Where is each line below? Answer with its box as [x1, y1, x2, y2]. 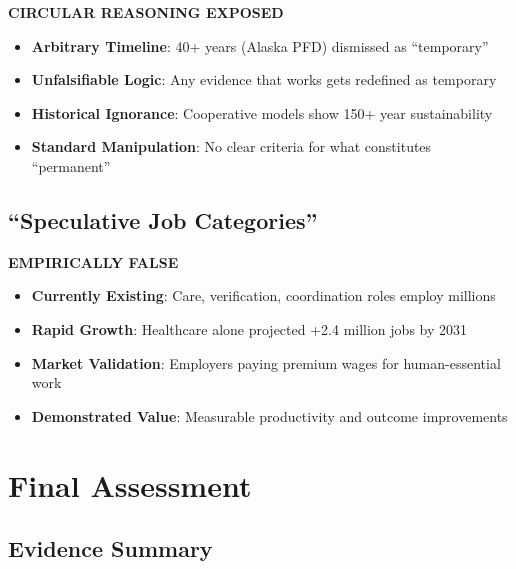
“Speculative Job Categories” [8, 204, 318, 235]
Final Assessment [8, 464, 252, 505]
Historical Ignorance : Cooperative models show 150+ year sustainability [31, 102, 493, 123]
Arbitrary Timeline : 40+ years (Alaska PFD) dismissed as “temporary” [31, 35, 489, 56]
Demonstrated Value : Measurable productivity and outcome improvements [31, 405, 508, 426]
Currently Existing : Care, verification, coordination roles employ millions [31, 285, 496, 306]
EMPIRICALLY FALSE [8, 251, 179, 272]
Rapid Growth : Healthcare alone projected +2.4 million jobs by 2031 [31, 318, 468, 339]
